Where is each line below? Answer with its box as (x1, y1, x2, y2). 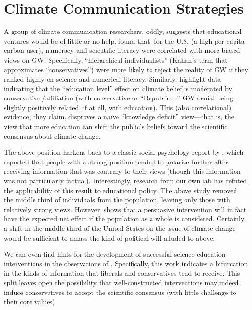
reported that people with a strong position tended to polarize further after (4, 156, 228, 166)
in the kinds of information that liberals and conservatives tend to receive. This (4, 268, 240, 278)
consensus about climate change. (4, 131, 101, 141)
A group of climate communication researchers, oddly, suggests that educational (4, 26, 242, 36)
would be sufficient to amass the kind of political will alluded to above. (4, 232, 215, 243)
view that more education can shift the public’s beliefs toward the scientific (4, 121, 228, 131)
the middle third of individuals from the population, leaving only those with (4, 195, 230, 205)
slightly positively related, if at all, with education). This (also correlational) (4, 102, 232, 112)
